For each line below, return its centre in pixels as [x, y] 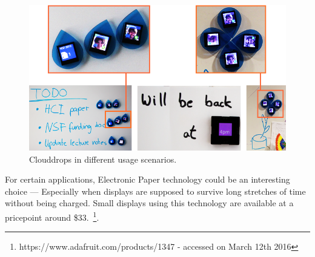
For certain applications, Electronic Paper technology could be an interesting [148, 179]
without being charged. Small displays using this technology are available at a [149, 203]
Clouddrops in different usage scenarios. [103, 159]
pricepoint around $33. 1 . [52, 216]
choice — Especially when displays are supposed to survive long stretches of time [155, 191]
